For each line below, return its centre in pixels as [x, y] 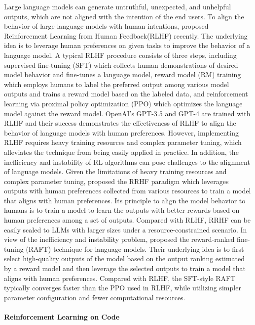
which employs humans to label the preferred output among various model [117, 84]
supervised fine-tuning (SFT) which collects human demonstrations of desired [121, 65]
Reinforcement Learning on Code [62, 317]
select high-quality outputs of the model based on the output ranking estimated [125, 258]
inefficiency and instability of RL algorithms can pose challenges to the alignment [127, 162]
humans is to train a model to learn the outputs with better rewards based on [122, 210]
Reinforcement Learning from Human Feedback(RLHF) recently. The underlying [126, 35]
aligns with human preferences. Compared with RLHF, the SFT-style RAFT [120, 278]
